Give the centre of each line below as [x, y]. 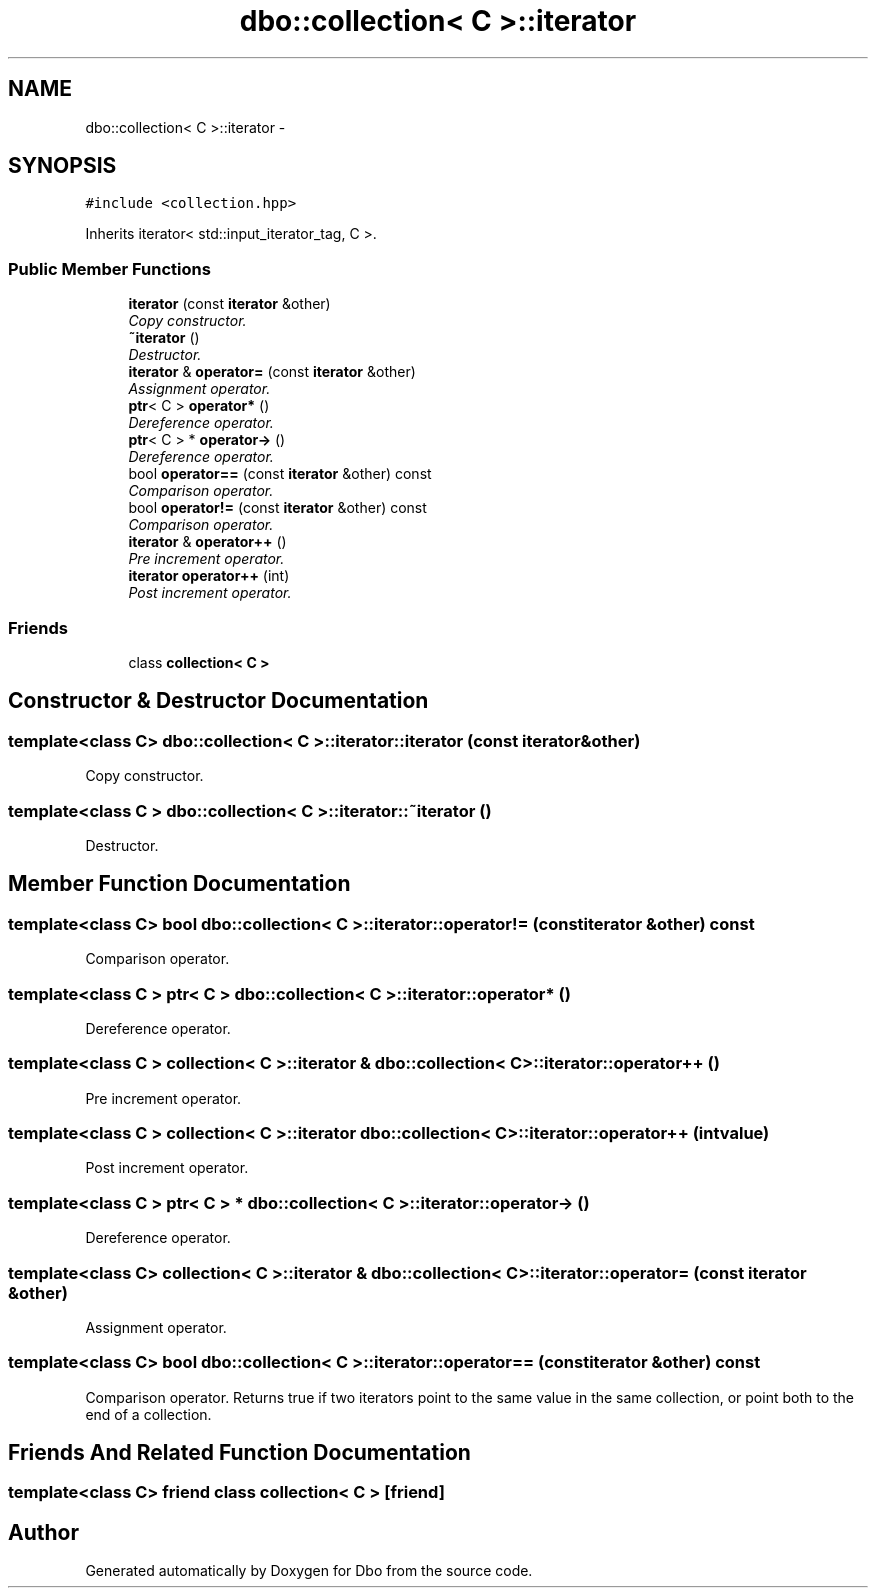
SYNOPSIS [62, 166]
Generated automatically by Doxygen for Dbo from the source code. [309, 1571]
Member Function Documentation [179, 884]
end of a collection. [148, 1414]
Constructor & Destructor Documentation [218, 701]
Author [43, 1532]
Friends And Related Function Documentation [239, 1453]
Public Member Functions [109, 268]
